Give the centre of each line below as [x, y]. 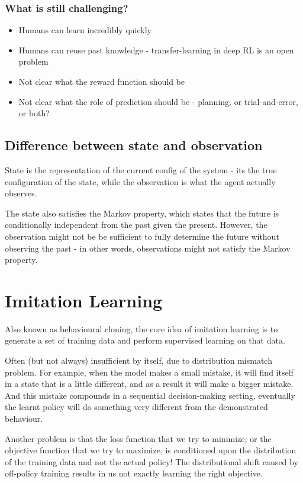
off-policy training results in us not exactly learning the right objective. [134, 473]
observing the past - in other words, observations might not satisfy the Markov [148, 248]
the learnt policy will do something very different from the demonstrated [136, 407]
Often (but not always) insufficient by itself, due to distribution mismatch [138, 360]
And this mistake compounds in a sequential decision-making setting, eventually [150, 395]
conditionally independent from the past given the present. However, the [136, 225]
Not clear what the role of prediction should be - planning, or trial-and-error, [158, 101]
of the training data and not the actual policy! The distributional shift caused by [151, 461]
